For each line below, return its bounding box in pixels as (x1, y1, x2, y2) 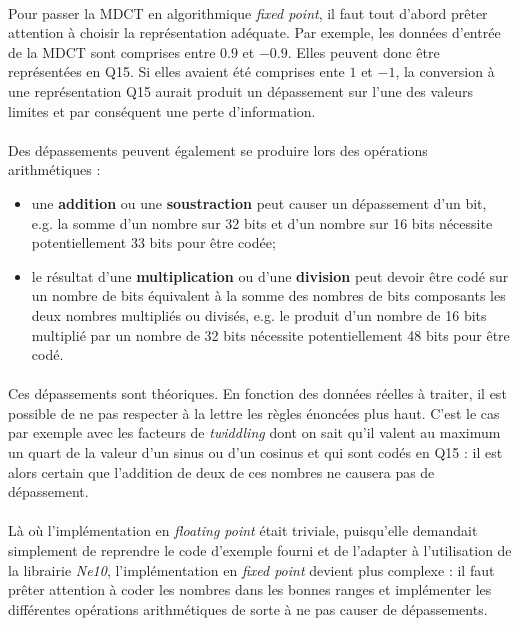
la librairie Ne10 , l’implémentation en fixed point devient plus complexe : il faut (8, 559, 495, 580)
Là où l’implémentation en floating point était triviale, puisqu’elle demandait (8, 520, 478, 541)
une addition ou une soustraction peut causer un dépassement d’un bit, (31, 192, 487, 213)
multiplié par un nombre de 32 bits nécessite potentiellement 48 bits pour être (31, 324, 510, 345)
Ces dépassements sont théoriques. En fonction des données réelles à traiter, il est (8, 383, 507, 404)
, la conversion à (395, 61, 495, 82)
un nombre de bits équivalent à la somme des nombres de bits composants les (31, 285, 506, 306)
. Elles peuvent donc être (287, 41, 440, 62)
